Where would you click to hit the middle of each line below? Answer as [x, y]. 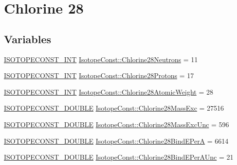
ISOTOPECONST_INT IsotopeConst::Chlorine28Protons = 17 [99, 75]
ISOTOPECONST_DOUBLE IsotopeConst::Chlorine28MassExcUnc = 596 [117, 124]
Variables [28, 39]
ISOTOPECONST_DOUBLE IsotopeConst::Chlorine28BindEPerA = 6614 [116, 140]
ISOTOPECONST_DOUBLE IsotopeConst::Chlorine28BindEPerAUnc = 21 [119, 157]
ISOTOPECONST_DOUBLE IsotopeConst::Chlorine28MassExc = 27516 [114, 108]
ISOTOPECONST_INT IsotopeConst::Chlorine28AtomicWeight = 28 [109, 91]
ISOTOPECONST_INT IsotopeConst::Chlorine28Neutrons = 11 [101, 59]
